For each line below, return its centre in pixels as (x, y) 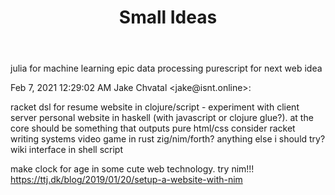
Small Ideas (168, 17)
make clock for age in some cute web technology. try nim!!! (132, 169)
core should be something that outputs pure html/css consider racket (153, 128)
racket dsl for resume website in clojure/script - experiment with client (155, 107)
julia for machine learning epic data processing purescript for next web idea (166, 68)
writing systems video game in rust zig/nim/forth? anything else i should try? (168, 139)
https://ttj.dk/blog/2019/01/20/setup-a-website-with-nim (126, 180)
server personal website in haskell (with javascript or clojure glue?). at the (162, 118)
